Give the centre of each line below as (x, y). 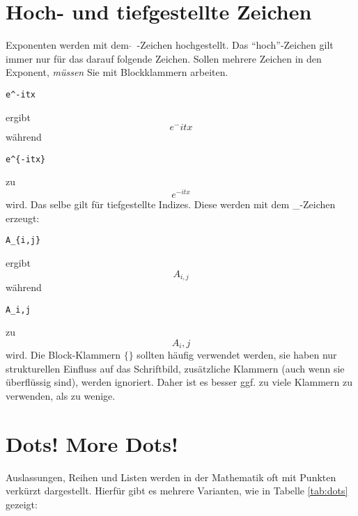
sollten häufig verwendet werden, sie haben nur (237, 355)
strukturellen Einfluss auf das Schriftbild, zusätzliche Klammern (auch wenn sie (175, 368)
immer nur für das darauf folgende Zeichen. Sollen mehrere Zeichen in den (164, 58)
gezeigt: (22, 504)
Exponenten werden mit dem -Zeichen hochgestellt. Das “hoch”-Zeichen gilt (170, 45)
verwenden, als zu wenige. (61, 396)
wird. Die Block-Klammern (63, 355)
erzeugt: (23, 218)
